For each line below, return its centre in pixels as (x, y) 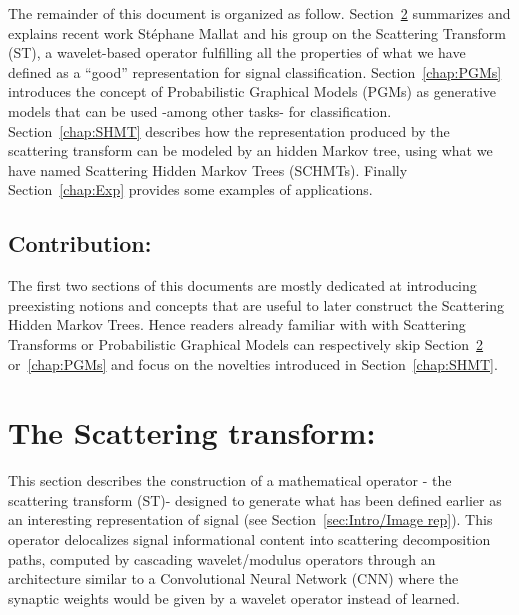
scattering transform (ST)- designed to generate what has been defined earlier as (255, 499)
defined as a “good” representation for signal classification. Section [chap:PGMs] (255, 71)
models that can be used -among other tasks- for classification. (200, 110)
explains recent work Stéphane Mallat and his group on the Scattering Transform (257, 32)
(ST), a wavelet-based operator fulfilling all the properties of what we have (237, 52)
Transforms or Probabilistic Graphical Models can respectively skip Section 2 (246, 343)
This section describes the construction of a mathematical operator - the (230, 480)
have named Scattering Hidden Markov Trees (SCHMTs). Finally (208, 169)
